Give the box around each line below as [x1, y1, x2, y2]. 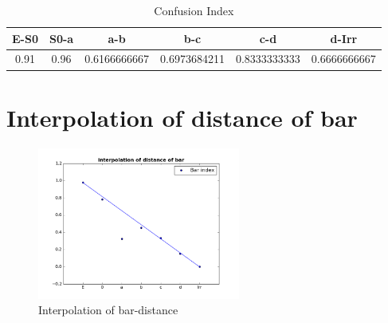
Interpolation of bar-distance [38, 301, 178, 318]
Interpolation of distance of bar [6, 100, 358, 133]
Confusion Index [154, 2, 234, 18]
